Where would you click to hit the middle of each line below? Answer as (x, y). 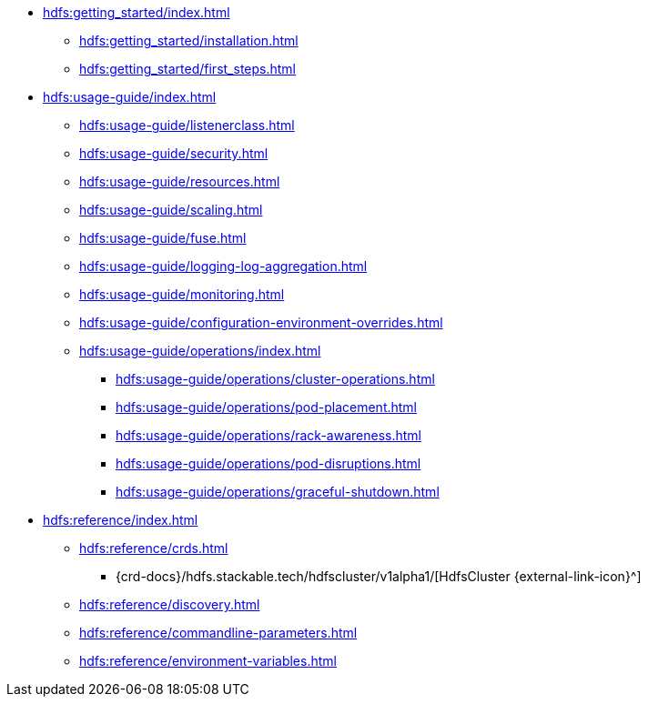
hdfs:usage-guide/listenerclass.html (187, 125)
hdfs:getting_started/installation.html (189, 40)
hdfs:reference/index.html (121, 520)
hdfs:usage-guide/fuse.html (163, 238)
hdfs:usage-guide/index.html (130, 97)
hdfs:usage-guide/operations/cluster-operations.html (275, 379)
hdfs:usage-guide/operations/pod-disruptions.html (268, 463)
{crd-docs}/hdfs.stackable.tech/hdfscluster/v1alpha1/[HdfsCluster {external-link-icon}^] (379, 576)
